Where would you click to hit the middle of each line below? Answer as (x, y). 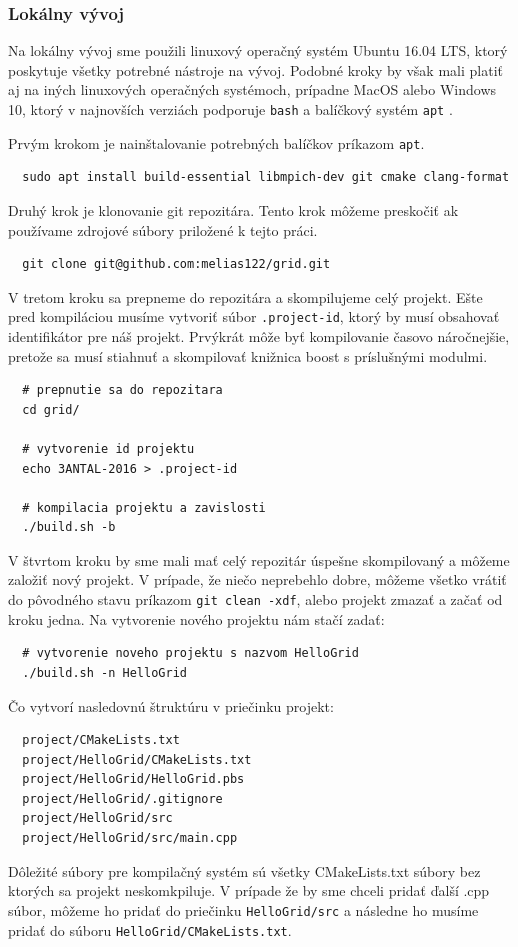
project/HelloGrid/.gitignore (122, 798)
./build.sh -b (69, 527)
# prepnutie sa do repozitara (122, 390)
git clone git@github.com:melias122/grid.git (176, 264)
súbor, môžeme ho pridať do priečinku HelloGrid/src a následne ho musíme (243, 909)
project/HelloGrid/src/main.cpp (130, 838)
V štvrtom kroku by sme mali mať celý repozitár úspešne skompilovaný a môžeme (259, 559)
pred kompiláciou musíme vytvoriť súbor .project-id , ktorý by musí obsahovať (254, 316)
